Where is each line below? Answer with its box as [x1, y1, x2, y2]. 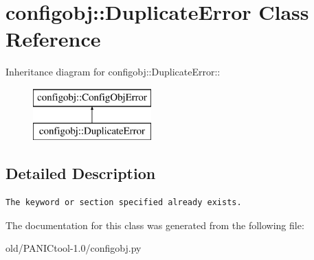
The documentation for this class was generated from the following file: [5, 217, 304, 232]
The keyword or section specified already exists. [5, 198, 242, 208]
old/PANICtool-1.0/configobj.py [5, 241, 142, 255]
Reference [5, 25, 101, 53]
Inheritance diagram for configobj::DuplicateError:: [5, 64, 221, 79]
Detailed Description [5, 163, 156, 184]
